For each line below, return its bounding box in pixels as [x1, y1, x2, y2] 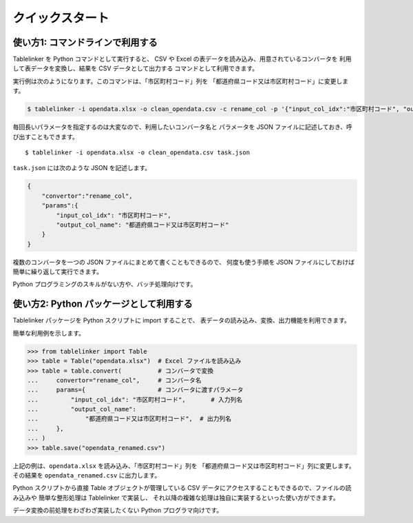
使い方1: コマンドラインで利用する [12, 37, 158, 48]
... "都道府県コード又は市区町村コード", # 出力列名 [27, 415, 232, 423]
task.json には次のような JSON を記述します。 [12, 164, 151, 172]
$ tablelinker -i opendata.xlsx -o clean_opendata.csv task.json [25, 148, 251, 156]
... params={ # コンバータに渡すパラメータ [27, 386, 244, 394]
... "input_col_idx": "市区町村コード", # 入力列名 [27, 396, 243, 403]
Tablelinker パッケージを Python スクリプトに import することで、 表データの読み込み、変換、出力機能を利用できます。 [12, 316, 351, 325]
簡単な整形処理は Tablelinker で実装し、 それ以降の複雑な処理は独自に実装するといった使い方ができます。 [38, 493, 340, 502]
